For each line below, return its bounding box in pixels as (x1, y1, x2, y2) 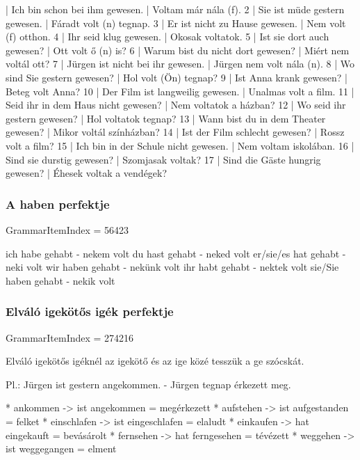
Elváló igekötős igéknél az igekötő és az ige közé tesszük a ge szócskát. (6, 354, 304, 368)
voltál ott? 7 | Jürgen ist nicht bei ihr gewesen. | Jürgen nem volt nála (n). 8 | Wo (6, 56, 354, 71)
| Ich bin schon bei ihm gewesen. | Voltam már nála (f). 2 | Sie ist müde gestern (6, 2, 345, 16)
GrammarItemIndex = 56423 (6, 222, 129, 237)
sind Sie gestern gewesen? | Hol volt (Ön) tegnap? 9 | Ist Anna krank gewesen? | (6, 70, 347, 84)
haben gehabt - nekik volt (6, 273, 115, 287)
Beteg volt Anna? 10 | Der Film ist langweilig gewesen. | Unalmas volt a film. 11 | (6, 84, 354, 98)
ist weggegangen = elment (6, 441, 117, 456)
